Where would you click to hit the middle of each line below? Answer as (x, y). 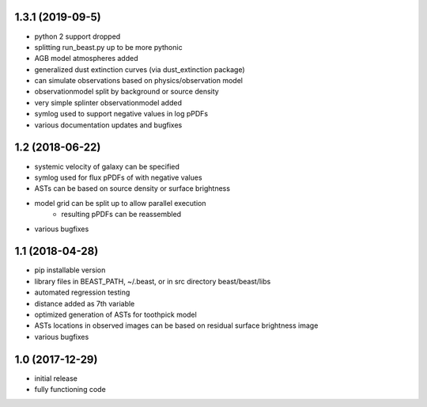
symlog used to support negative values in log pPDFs (121, 114)
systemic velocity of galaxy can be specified (107, 166)
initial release (56, 378)
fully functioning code (70, 390)
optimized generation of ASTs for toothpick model (115, 314)
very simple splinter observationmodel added (108, 102)
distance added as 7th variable (85, 303)
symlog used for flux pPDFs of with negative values (118, 177)
